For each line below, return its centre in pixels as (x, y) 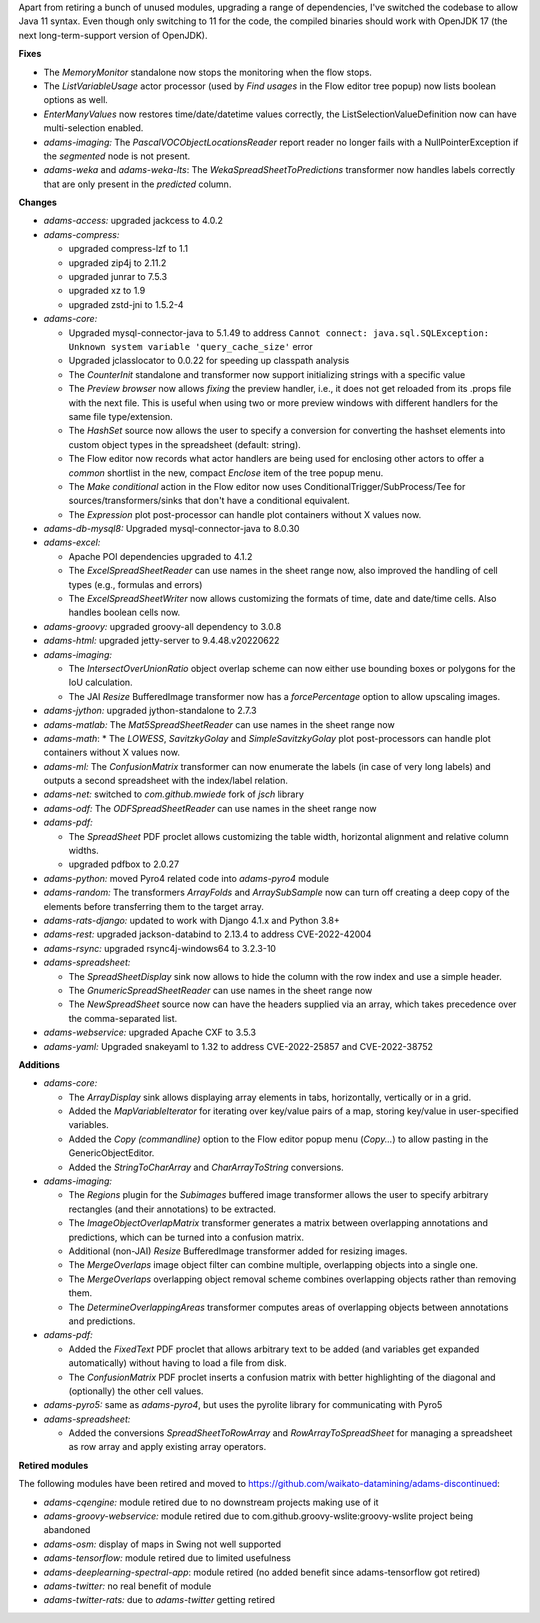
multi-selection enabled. (93, 128)
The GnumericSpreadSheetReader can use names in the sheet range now (220, 990)
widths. (83, 851)
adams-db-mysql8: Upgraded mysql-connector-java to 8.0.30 (171, 529)
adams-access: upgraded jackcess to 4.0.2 (133, 221)
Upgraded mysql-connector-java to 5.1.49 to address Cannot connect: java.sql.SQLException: (279, 332)
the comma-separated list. (123, 1018)
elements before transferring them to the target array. (153, 906)
